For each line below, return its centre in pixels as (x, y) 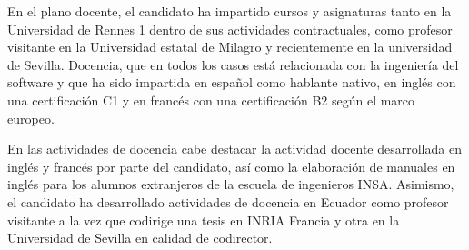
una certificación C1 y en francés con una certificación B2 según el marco (211, 100)
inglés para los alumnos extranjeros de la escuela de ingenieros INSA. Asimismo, (231, 184)
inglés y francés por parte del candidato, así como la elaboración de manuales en (231, 166)
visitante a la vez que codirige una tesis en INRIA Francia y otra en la (204, 220)
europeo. (31, 118)
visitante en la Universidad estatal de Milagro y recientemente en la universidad (230, 47)
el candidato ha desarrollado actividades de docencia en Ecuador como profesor (228, 201)
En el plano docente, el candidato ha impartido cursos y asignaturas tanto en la (230, 11)
